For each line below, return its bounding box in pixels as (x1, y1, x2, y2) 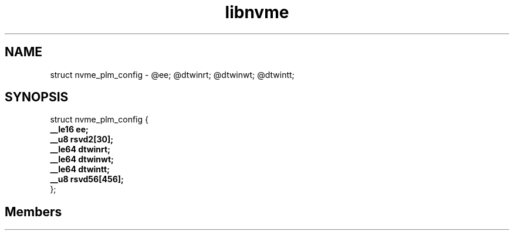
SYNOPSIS (5, 90, 69, 105)
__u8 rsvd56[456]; (50, 174, 124, 185)
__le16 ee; (50, 124, 89, 135)
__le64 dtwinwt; (50, 154, 114, 165)
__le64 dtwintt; (50, 164, 110, 175)
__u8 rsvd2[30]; (50, 134, 114, 145)
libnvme (225, 2, 289, 22)
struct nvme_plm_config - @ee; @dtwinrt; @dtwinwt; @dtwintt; (50, 69, 295, 80)
